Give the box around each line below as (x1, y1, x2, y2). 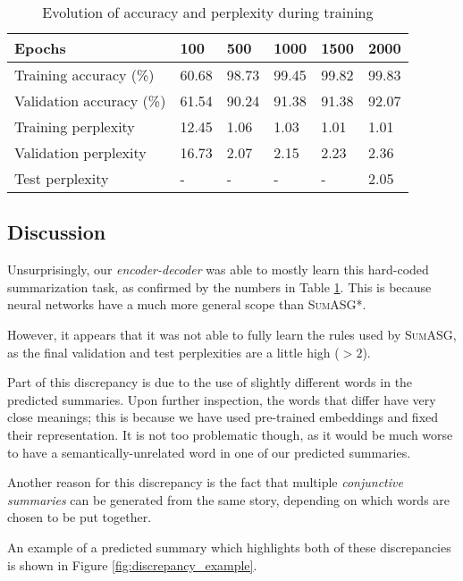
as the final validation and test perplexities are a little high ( (7, 342, 340, 361)
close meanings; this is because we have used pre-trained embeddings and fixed (7, 408, 439, 426)
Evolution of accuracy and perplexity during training (42, 2, 374, 22)
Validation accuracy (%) (14, 90, 166, 111)
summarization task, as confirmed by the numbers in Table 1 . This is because (7, 277, 432, 296)
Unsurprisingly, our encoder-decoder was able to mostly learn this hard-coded (7, 260, 429, 279)
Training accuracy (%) (14, 64, 155, 85)
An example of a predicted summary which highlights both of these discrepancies (7, 537, 451, 556)
